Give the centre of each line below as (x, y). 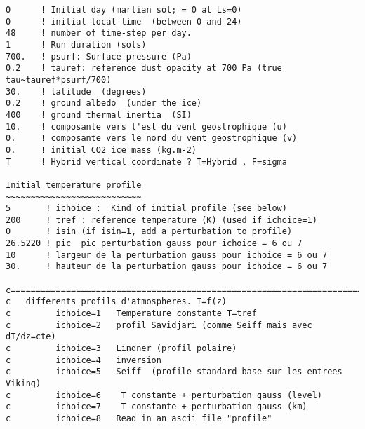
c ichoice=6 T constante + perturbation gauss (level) (164, 395)
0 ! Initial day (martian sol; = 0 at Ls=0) (124, 10)
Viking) (24, 383)
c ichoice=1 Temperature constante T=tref (131, 314)
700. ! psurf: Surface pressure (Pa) (99, 56)
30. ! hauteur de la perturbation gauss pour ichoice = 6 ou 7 (167, 267)
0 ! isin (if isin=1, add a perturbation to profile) (149, 232)
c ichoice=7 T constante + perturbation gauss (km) (157, 407)
